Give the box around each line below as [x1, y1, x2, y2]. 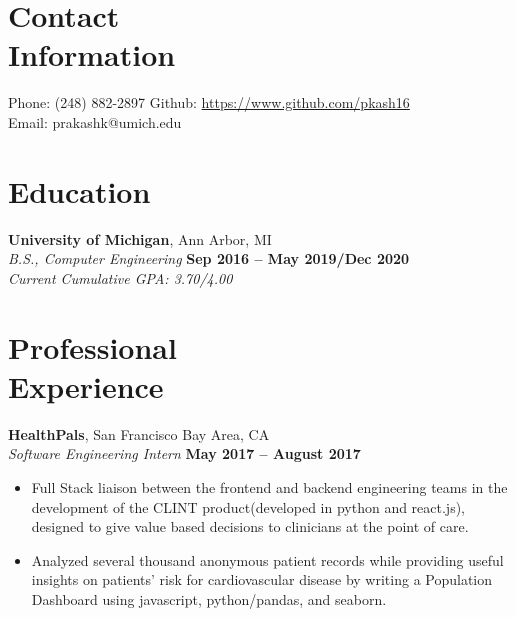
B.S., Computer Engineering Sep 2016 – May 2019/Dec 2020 [8, 248, 410, 269]
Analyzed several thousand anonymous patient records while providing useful [31, 549, 504, 570]
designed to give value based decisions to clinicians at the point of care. [31, 516, 469, 537]
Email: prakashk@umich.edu [8, 111, 182, 132]
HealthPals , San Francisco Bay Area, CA [8, 423, 270, 444]
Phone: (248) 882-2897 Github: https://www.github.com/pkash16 [8, 92, 410, 113]
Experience [8, 365, 164, 406]
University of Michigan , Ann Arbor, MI [8, 228, 272, 249]
